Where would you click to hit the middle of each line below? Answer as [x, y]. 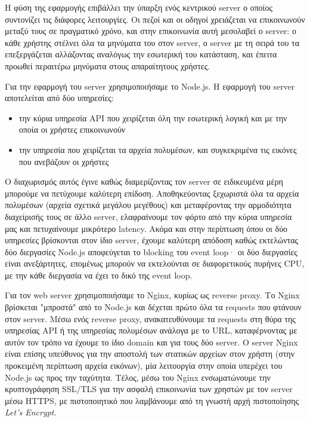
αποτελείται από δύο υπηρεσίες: [59, 98]
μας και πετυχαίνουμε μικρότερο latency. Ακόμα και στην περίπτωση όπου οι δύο [146, 228]
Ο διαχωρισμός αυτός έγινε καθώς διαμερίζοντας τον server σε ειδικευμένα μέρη [144, 181]
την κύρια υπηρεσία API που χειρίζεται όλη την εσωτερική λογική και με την [153, 117]
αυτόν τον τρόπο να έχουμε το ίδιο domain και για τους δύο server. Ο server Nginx [151, 342]
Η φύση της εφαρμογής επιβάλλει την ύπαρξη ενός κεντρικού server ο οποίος [139, 7]
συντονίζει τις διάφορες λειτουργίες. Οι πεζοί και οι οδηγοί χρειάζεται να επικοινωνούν [155, 19]
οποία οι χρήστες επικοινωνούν [72, 129]
